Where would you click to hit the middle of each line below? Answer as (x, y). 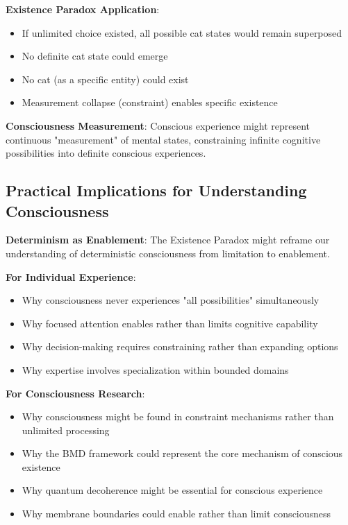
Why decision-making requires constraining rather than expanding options (180, 346)
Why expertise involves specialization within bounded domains (155, 369)
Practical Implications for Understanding (156, 190)
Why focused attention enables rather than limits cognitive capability (170, 323)
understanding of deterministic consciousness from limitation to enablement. (168, 253)
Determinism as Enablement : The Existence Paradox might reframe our (168, 240)
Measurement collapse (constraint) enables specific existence (150, 102)
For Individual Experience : (71, 276)
